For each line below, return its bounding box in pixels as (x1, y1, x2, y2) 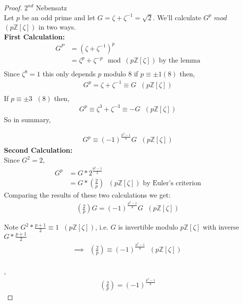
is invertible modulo (118, 222, 178, 232)
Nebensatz (36, 2, 67, 12)
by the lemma (158, 57, 201, 65)
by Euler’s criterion (143, 179, 201, 187)
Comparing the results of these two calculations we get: (4, 189, 171, 200)
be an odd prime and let (22, 12, 95, 22)
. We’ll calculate (152, 12, 201, 22)
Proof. (4, 2, 22, 12)
